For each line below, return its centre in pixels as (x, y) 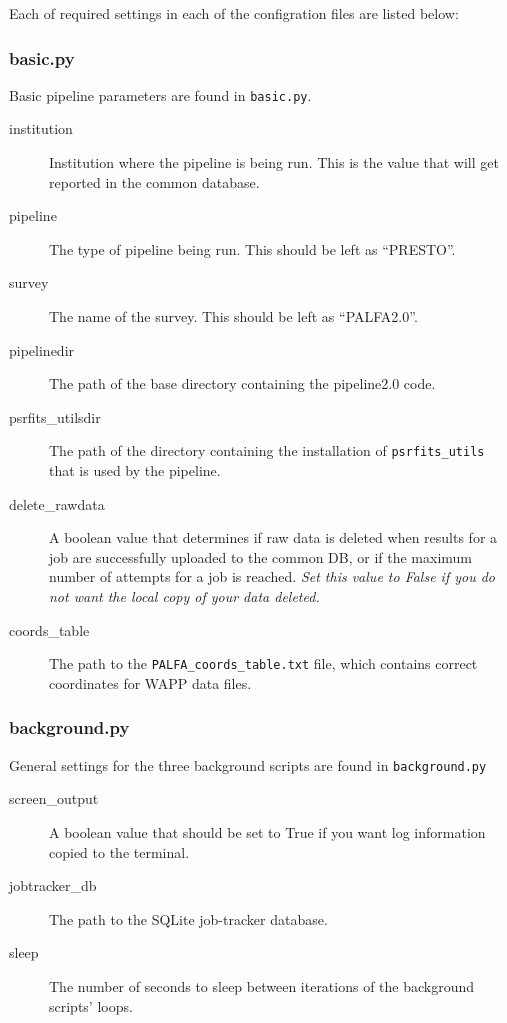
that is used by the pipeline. (135, 470)
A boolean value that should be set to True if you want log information (267, 831)
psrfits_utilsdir (55, 416)
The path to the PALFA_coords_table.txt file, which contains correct (263, 663)
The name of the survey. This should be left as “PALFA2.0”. (233, 316)
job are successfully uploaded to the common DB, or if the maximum (261, 556)
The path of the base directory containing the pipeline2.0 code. (242, 383)
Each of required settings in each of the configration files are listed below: (234, 13)
